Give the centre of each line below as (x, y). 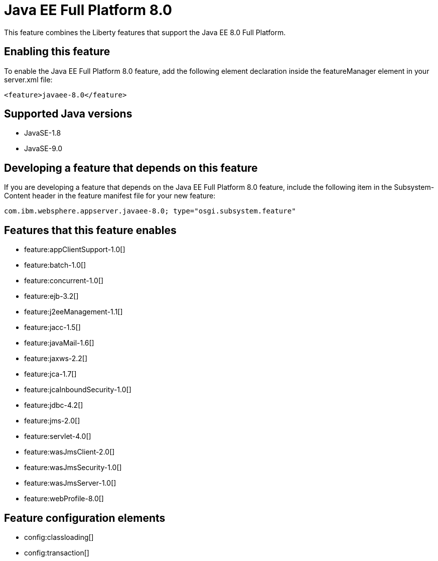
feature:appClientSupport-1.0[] (75, 250)
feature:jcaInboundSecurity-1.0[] (78, 390)
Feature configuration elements (85, 518)
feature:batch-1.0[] (55, 265)
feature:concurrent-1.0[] (64, 281)
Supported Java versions (68, 114)
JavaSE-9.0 (43, 149)
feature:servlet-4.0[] (58, 436)
